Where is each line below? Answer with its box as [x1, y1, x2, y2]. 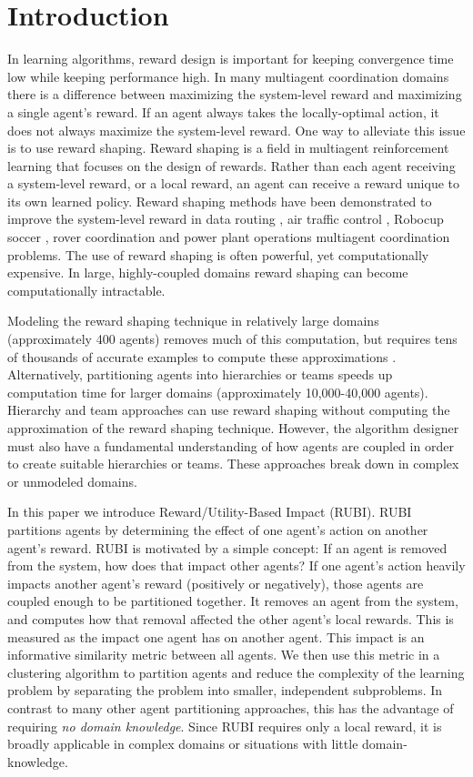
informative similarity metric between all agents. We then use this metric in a [7, 645, 440, 664]
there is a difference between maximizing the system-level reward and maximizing [7, 85, 462, 104]
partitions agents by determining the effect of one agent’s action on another [7, 520, 428, 539]
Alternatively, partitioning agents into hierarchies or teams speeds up [7, 365, 393, 384]
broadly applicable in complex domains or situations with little [7, 734, 358, 753]
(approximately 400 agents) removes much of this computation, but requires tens [7, 329, 458, 348]
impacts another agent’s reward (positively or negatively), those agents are [7, 573, 424, 592]
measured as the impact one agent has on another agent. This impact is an [7, 627, 425, 646]
